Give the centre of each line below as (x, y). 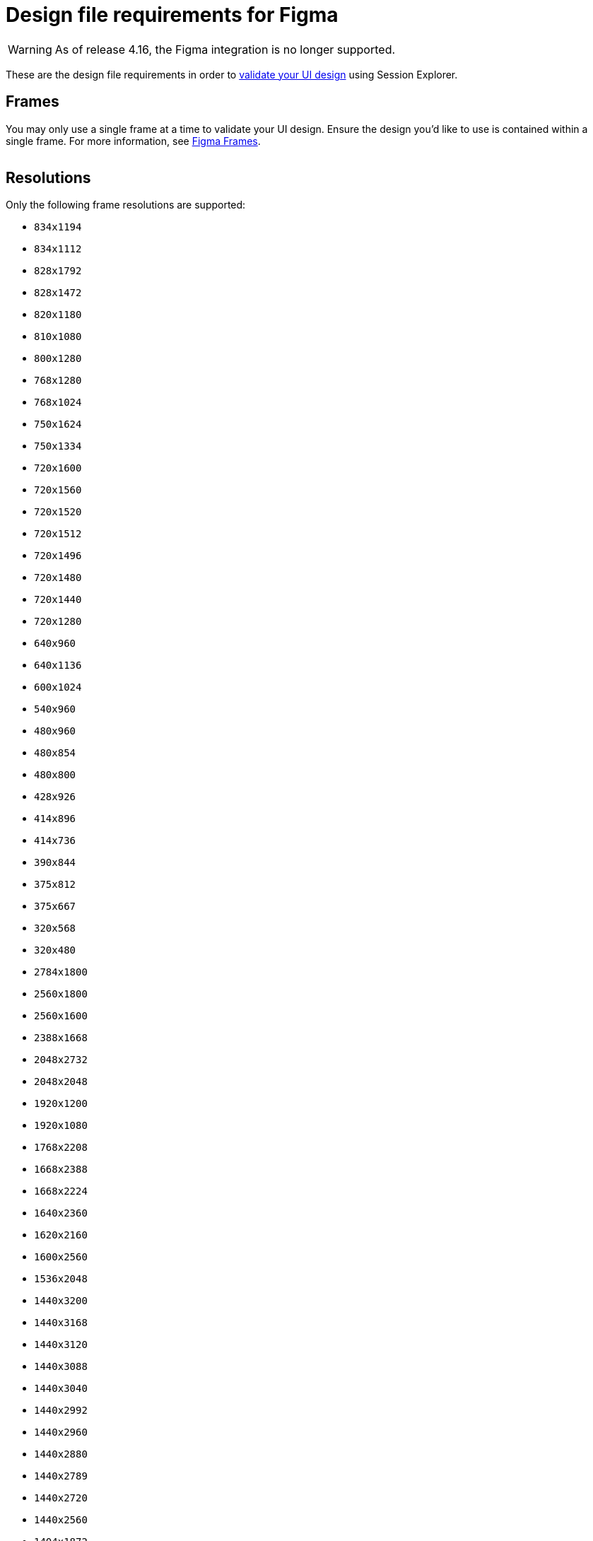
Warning (30, 49)
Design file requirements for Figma (172, 15)
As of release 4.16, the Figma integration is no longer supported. (225, 49)
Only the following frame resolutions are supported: (126, 205)
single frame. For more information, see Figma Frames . (133, 141)
